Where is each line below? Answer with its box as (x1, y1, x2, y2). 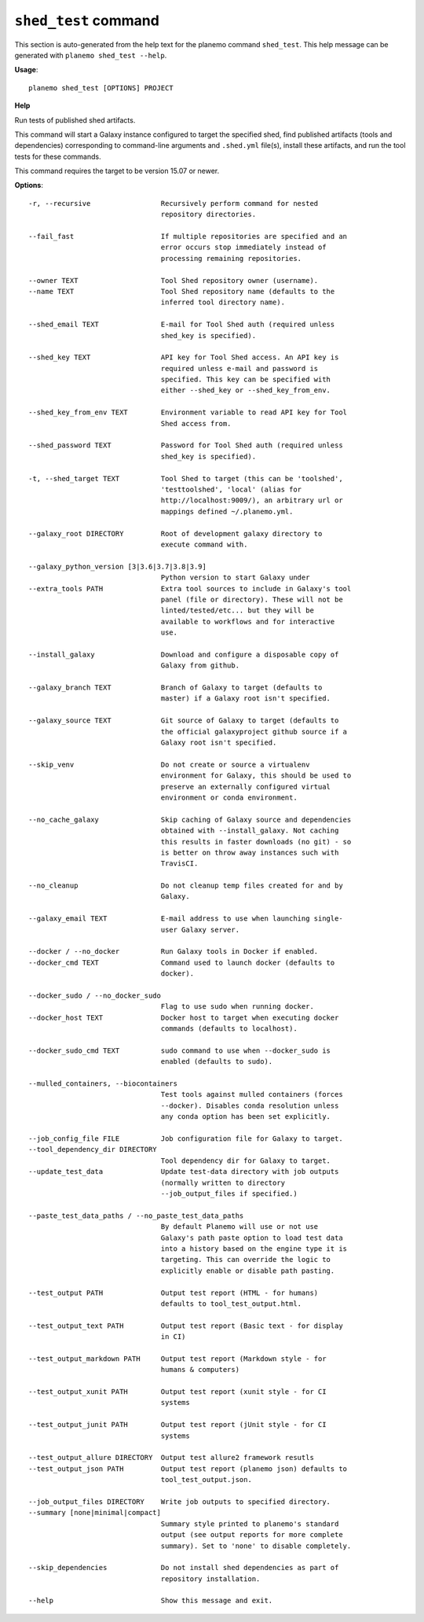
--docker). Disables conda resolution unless (160, 1101, 339, 1110)
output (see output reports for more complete (160, 1530, 343, 1539)
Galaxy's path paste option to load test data (160, 1233, 343, 1242)
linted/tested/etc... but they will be (160, 606, 314, 615)
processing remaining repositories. (160, 254, 302, 263)
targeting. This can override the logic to (160, 1255, 331, 1264)
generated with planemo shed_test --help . (14, 50, 167, 60)
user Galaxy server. (160, 925, 239, 934)
